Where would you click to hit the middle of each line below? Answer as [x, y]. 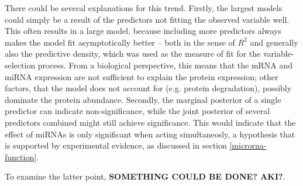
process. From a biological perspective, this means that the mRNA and [165, 65]
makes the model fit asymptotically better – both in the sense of [120, 42]
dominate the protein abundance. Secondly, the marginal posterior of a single [143, 99]
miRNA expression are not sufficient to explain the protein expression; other [142, 76]
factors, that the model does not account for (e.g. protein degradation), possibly [148, 88]
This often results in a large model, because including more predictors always [143, 31]
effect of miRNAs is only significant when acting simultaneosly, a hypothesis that [150, 134]
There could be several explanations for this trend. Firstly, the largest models [144, 8]
